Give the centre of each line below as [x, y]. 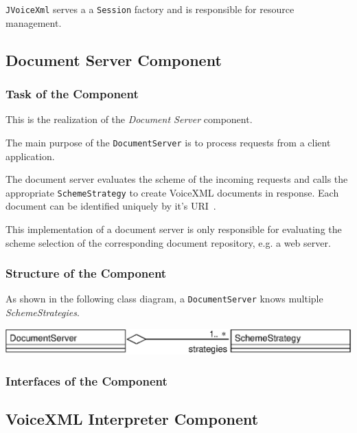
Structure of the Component [86, 273]
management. [34, 22]
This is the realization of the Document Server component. [129, 119]
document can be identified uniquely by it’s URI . [111, 206]
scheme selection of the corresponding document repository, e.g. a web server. [168, 242]
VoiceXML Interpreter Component [132, 419]
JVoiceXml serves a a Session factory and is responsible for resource [150, 9]
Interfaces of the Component [87, 381]
